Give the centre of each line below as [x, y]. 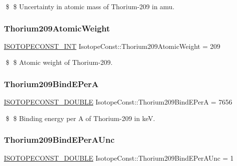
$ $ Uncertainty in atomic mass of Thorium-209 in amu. [90, 6]
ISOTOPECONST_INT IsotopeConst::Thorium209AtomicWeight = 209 [112, 46]
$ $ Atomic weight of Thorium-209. [59, 62]
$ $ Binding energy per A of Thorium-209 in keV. [80, 118]
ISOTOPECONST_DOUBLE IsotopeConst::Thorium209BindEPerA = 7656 [118, 102]
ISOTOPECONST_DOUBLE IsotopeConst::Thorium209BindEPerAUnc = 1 [119, 158]
